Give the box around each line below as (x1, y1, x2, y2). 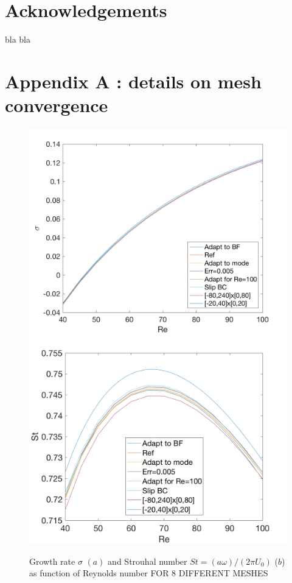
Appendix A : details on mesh (5, 68, 262, 93)
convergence (5, 93, 108, 118)
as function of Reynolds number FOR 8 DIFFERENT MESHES (29, 567, 268, 579)
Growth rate (29, 554, 75, 567)
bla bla (5, 33, 31, 46)
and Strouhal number (108, 554, 187, 567)
